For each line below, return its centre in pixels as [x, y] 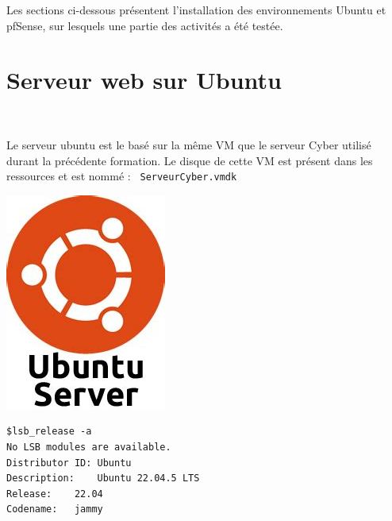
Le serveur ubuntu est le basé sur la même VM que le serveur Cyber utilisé [189, 144]
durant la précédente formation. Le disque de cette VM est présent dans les [190, 160]
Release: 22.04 [55, 494]
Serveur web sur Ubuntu [144, 80]
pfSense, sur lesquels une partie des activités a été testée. [145, 25]
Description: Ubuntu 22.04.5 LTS [103, 479]
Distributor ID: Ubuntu [69, 463]
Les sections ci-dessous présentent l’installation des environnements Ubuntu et [196, 10]
